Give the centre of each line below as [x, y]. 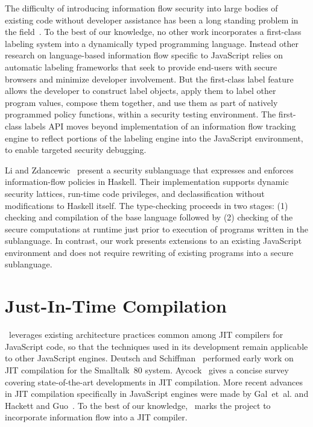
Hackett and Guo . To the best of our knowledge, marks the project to [138, 405]
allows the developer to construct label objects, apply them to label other [141, 91]
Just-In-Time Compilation [116, 306]
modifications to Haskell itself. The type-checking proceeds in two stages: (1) [147, 205]
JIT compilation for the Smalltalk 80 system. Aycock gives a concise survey [147, 369]
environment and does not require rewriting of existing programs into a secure [149, 252]
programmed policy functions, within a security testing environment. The [141, 114]
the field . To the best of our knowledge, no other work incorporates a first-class [153, 32]
